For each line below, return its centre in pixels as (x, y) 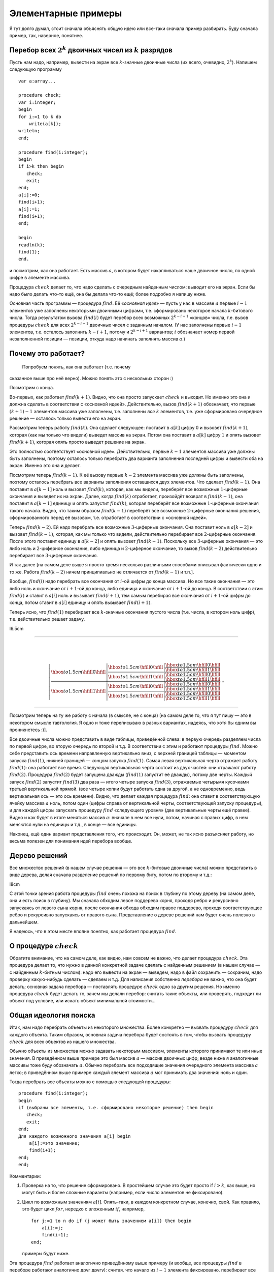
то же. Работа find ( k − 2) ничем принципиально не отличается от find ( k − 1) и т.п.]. (102, 572)
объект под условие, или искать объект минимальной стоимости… (82, 1001)
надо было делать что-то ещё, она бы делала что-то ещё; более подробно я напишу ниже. (108, 294)
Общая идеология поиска (52, 1015)
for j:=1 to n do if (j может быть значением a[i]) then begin (111, 1221)
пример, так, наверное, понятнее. (46, 35)
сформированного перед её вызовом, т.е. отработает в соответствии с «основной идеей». (108, 518)
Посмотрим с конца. (32, 388)
